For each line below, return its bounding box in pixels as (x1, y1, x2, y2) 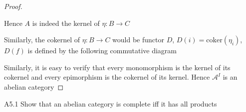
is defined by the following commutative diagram (27, 45, 177, 56)
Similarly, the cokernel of (4, 34, 80, 45)
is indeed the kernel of (32, 17, 100, 28)
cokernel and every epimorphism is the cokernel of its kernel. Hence (4, 72, 210, 82)
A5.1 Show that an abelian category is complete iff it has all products (4, 98, 217, 109)
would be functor (112, 34, 164, 45)
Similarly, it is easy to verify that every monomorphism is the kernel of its (4, 62, 231, 72)
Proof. (4, 1, 22, 11)
